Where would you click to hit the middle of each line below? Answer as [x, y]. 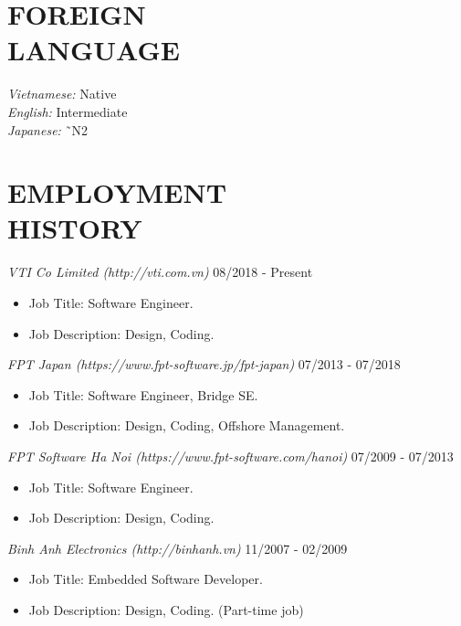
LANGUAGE [94, 50]
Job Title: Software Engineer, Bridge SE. [143, 394]
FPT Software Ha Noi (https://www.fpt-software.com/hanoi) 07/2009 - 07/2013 [230, 456]
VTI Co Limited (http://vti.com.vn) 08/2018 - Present [160, 272]
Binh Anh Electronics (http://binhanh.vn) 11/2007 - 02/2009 [178, 548]
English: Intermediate [68, 111]
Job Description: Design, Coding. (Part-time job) [166, 609]
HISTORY [75, 228]
